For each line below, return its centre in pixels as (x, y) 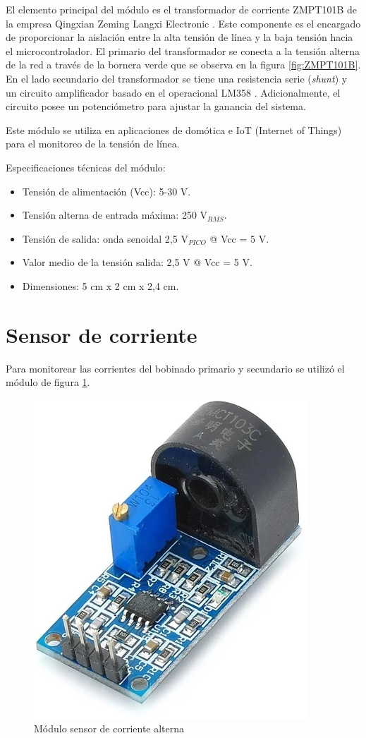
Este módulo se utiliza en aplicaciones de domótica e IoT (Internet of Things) (174, 129)
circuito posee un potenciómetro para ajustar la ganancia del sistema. (156, 106)
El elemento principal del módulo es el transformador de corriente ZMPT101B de (181, 9)
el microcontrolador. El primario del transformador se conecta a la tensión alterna (183, 50)
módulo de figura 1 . (48, 382)
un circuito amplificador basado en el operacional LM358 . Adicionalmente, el (173, 92)
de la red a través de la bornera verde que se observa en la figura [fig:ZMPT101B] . (183, 65)
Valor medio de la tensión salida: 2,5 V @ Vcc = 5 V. (137, 262)
